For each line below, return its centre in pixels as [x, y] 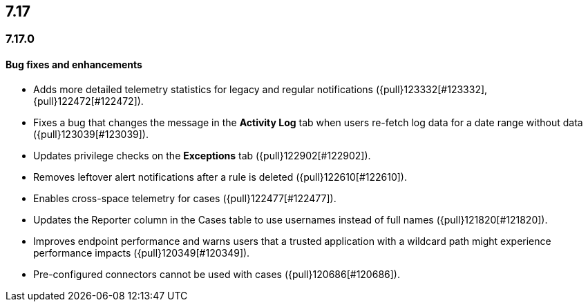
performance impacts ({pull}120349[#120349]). [142, 252]
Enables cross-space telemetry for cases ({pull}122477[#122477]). [185, 198]
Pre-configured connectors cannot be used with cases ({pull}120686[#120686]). [217, 274]
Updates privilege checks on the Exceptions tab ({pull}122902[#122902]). [202, 155]
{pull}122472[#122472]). [88, 101]
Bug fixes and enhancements [74, 65]
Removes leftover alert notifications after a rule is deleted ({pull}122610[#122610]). [220, 177]
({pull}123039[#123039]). [91, 134]
